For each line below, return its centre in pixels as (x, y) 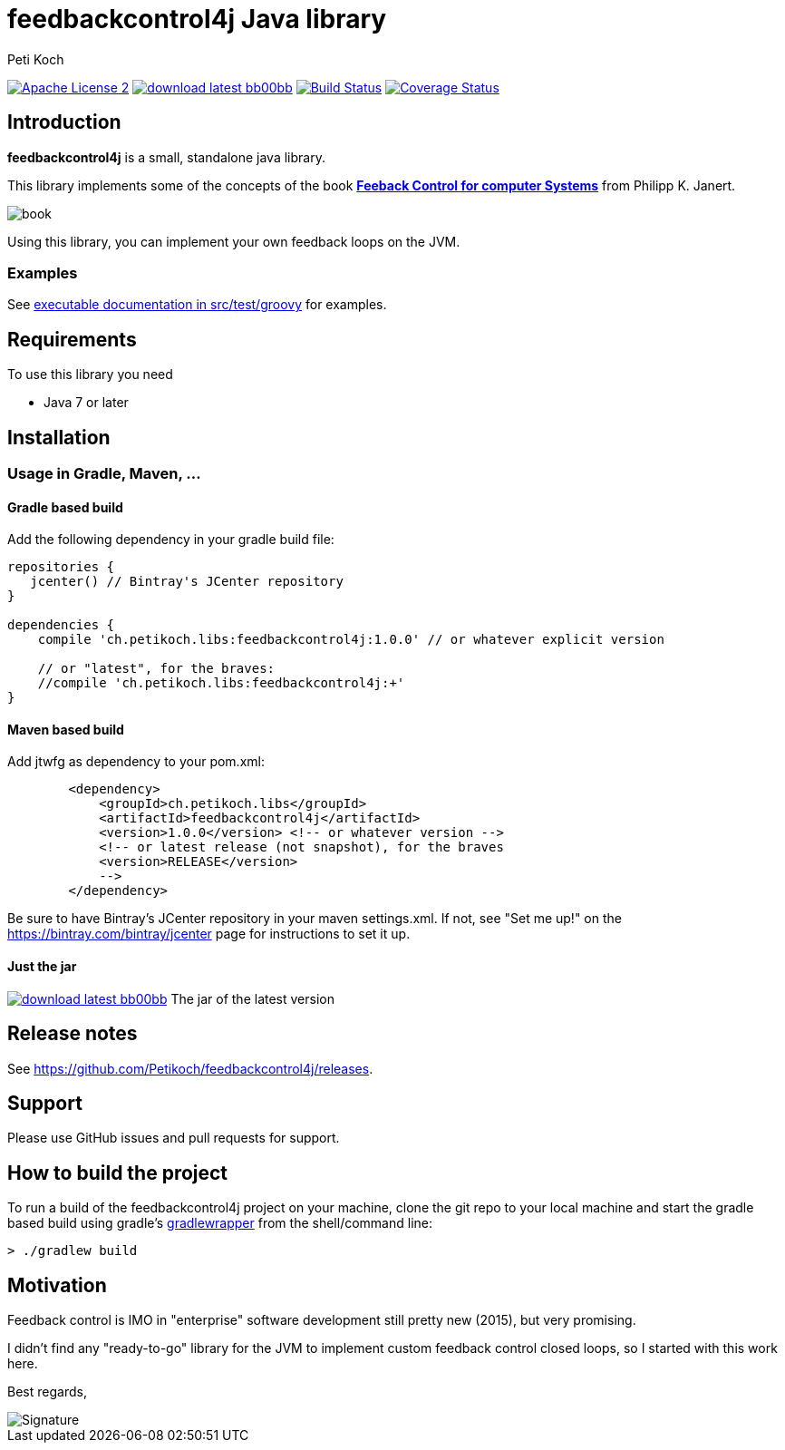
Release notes (73, 1034)
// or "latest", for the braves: (156, 669)
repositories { (61, 567)
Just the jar (42, 967)
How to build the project (118, 1173)
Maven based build (66, 729)
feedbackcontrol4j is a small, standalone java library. (166, 157)
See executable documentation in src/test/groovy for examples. (197, 305)
